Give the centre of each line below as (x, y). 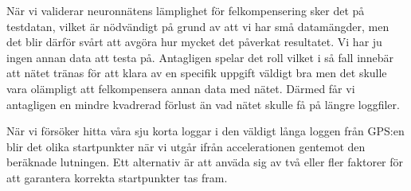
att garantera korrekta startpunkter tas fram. (117, 177)
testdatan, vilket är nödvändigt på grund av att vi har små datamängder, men (198, 26)
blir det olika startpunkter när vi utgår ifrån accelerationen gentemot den (186, 146)
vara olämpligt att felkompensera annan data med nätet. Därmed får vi (181, 88)
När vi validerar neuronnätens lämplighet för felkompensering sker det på (186, 10)
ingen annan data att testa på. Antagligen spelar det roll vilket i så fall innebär (200, 57)
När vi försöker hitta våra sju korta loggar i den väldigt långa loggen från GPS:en (205, 131)
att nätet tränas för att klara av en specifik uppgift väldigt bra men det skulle (197, 73)
